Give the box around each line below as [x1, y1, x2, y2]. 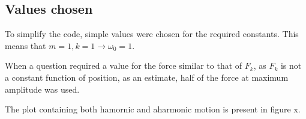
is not [280, 59, 302, 72]
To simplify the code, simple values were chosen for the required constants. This [5, 28, 299, 40]
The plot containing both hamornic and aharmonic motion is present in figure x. [5, 103, 301, 115]
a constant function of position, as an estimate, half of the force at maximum [5, 71, 289, 83]
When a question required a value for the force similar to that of [5, 59, 242, 72]
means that [5, 39, 46, 51]
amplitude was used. [5, 83, 80, 95]
